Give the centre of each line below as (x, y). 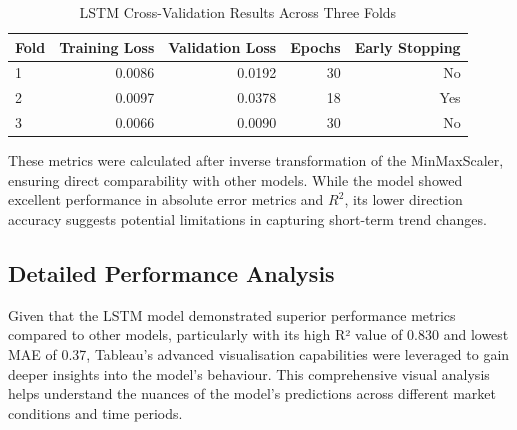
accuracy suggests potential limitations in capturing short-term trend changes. (247, 219)
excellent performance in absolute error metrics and (166, 199)
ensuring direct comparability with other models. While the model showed (235, 179)
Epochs (315, 46)
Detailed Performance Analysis (171, 272)
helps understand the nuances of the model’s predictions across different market (252, 393)
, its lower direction (403, 199)
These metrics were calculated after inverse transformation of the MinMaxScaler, (256, 160)
